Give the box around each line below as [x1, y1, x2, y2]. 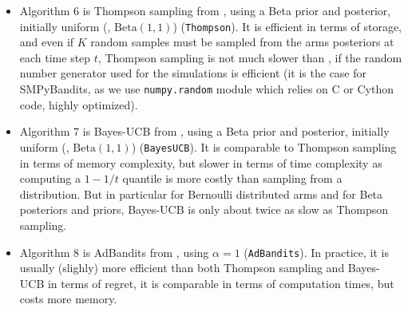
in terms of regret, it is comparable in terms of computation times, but [47, 274, 394, 291]
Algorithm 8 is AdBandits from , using [19, 243, 209, 260]
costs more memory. [19, 290, 117, 307]
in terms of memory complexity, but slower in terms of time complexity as [19, 154, 382, 171]
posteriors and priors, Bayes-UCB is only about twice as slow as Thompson [19, 201, 389, 218]
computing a [19, 170, 81, 187]
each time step [19, 49, 91, 65]
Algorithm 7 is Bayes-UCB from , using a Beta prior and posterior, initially [19, 123, 390, 140]
